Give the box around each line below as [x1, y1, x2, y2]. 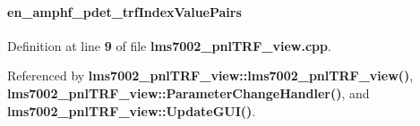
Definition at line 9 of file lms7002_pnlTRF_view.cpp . [7, 36, 331, 55]
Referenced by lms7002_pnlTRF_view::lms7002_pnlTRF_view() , [7, 66, 414, 85]
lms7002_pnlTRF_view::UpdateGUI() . [7, 101, 256, 120]
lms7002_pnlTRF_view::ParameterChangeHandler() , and [7, 83, 370, 102]
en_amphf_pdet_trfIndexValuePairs [7, 2, 242, 21]
